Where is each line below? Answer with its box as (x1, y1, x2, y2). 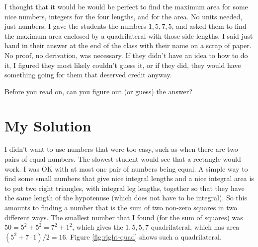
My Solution (4, 115, 91, 135)
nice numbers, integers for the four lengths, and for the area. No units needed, (4, 11, 243, 21)
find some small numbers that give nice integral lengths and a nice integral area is (4, 173, 254, 184)
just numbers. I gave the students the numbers (4, 21, 147, 31)
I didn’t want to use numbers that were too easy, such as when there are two (4, 144, 238, 154)
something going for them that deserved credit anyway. (4, 69, 172, 80)
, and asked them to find (172, 21, 247, 31)
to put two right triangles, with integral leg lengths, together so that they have (4, 183, 245, 193)
